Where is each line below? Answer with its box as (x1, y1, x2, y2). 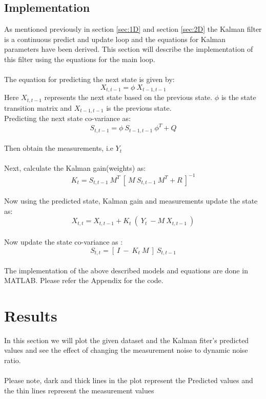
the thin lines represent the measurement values (4, 385, 154, 395)
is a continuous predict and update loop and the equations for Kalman (4, 33, 226, 44)
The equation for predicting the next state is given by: (4, 74, 175, 85)
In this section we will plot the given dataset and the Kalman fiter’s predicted (4, 334, 249, 345)
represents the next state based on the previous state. (44, 92, 213, 103)
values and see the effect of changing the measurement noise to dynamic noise (4, 345, 248, 355)
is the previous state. (106, 102, 172, 113)
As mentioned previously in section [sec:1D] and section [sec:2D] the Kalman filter (4, 24, 262, 34)
